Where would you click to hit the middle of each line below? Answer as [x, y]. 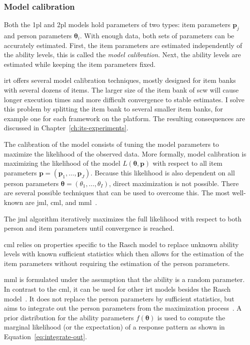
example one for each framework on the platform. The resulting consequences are [125, 118]
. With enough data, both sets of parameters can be [157, 36]
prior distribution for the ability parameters [69, 317]
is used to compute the [191, 317]
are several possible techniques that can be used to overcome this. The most [117, 193]
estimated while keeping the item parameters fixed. [80, 64]
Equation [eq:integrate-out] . [46, 337]
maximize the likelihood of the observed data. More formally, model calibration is [125, 153]
